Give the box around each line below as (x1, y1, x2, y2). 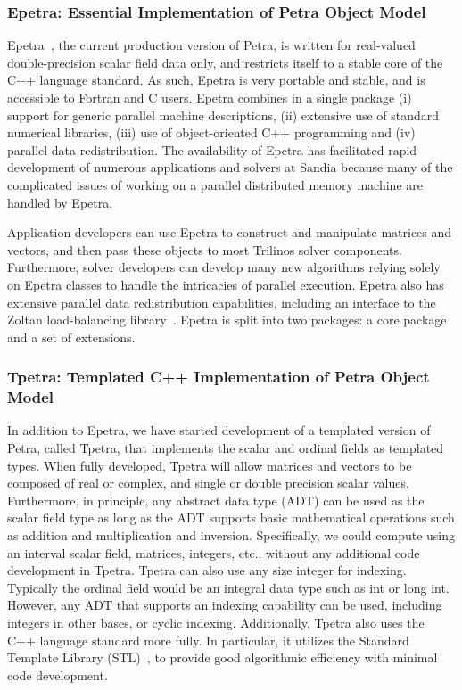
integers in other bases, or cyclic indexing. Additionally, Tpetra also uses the (7, 612, 425, 631)
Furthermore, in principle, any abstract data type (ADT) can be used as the (7, 490, 425, 509)
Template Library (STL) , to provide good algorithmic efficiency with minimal (7, 648, 438, 667)
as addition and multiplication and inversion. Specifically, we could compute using (7, 526, 455, 545)
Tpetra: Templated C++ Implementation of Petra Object (7, 366, 430, 388)
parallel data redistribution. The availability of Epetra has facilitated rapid (7, 140, 417, 159)
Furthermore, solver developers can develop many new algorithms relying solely (7, 258, 441, 276)
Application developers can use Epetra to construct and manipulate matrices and (7, 223, 452, 242)
